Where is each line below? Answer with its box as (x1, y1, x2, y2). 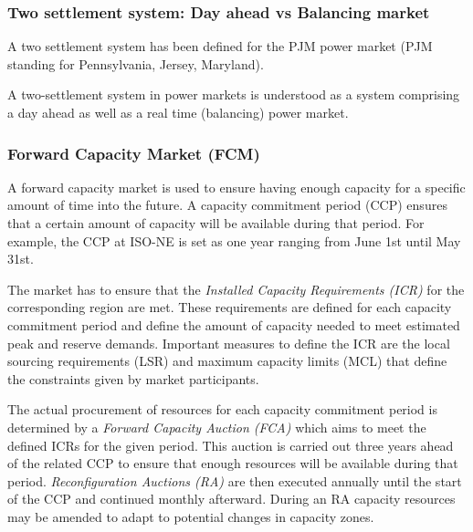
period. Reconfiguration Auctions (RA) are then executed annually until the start (7, 471, 462, 490)
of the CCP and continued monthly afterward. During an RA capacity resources (7, 489, 456, 508)
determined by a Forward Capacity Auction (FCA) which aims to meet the (7, 417, 426, 436)
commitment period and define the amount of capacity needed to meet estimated (7, 315, 460, 334)
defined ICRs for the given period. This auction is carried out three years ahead (7, 435, 454, 454)
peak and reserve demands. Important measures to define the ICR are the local (7, 333, 450, 352)
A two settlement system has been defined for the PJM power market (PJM (7, 37, 433, 56)
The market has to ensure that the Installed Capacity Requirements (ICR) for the (7, 279, 465, 298)
